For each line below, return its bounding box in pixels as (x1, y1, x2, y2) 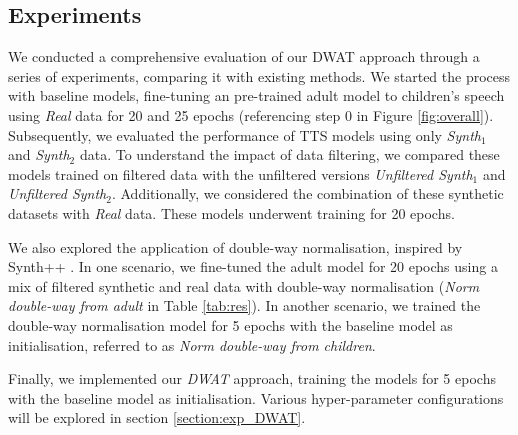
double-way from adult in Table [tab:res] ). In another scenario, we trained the (8, 295, 481, 316)
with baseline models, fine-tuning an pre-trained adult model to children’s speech (8, 85, 505, 106)
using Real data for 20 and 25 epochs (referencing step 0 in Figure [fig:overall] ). (8, 104, 494, 125)
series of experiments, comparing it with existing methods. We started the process (8, 65, 511, 86)
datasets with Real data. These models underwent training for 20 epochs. (8, 202, 455, 223)
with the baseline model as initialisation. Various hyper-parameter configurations (8, 387, 504, 408)
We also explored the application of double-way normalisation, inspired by (8, 236, 463, 257)
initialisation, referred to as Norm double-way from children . (8, 334, 376, 355)
